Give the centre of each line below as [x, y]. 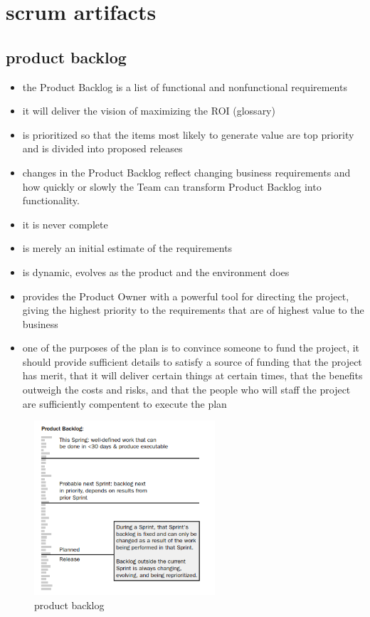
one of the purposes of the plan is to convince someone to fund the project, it [191, 348]
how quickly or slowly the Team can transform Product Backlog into [172, 186]
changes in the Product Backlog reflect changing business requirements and [186, 172]
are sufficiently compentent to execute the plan [125, 403]
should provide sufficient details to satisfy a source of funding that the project [192, 361]
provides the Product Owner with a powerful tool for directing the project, [186, 296]
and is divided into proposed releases [102, 148]
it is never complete [65, 224]
